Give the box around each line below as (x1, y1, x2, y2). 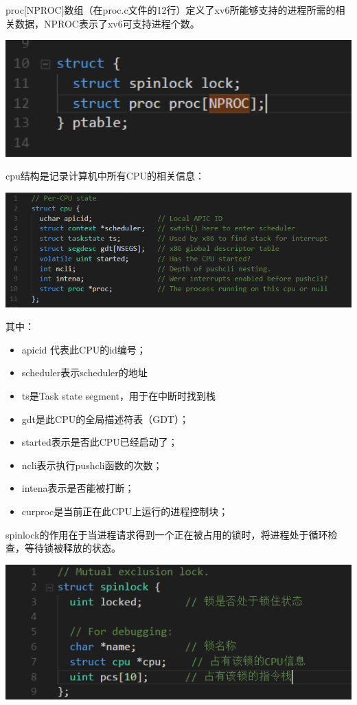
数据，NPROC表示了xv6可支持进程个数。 (14, 16, 200, 30)
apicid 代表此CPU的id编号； (21, 342, 146, 356)
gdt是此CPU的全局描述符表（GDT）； (21, 411, 189, 426)
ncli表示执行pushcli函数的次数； (21, 457, 163, 472)
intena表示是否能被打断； (21, 481, 135, 495)
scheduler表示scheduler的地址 (21, 365, 148, 380)
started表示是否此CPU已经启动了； (21, 435, 178, 449)
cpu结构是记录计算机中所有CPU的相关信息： (5, 169, 205, 183)
